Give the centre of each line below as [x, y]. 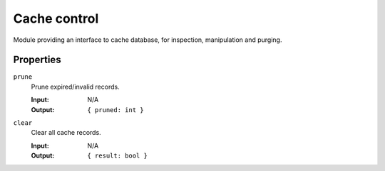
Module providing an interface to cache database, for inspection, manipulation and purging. [148, 40]
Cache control [56, 18]
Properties [37, 60]
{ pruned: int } [115, 110]
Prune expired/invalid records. [76, 87]
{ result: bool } [117, 156]
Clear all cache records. [66, 133]
